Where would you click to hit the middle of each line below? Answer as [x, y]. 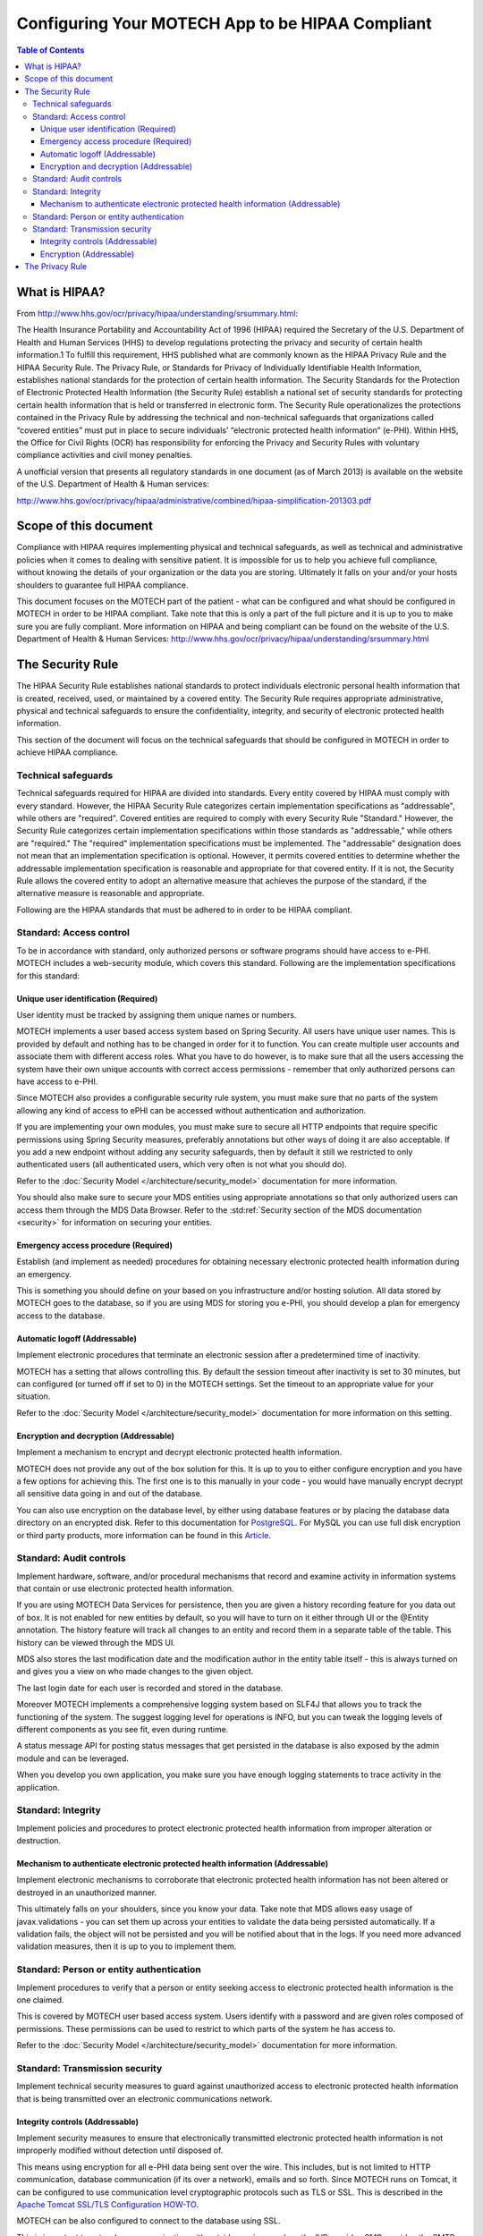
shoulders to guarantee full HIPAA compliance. [102, 585]
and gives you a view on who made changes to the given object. [135, 1672]
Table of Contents [51, 50]
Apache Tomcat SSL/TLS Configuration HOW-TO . [107, 2204]
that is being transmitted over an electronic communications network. [144, 2098]
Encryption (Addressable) [88, 254]
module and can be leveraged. [73, 1758]
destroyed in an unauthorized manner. [86, 1893]
